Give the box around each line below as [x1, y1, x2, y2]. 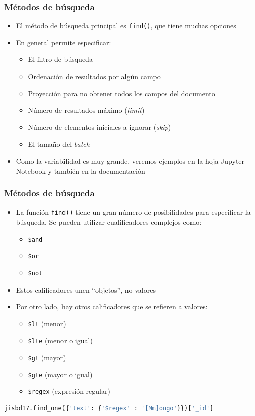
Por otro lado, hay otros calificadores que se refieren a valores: [16, 301, 208, 312]
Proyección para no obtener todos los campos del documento [28, 88, 215, 98]
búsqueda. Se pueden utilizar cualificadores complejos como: [16, 217, 202, 227]
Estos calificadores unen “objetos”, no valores [16, 284, 156, 295]
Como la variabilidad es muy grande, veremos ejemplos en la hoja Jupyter [16, 156, 245, 166]
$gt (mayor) [28, 352, 66, 363]
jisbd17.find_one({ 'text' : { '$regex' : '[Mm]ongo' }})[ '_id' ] [4, 405, 214, 412]
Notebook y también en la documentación [16, 165, 145, 176]
